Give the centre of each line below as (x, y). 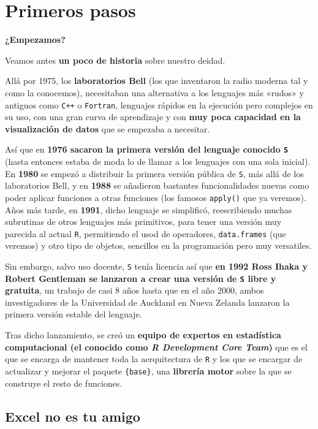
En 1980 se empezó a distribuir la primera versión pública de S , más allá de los (154, 173)
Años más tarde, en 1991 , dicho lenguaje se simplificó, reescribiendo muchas (149, 209)
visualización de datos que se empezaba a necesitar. (108, 128)
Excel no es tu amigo (73, 416)
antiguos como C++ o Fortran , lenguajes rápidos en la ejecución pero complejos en (159, 104)
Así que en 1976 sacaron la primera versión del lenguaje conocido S (147, 149)
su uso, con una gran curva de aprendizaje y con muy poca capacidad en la (153, 117)
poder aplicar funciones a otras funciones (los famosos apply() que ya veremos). (156, 197)
